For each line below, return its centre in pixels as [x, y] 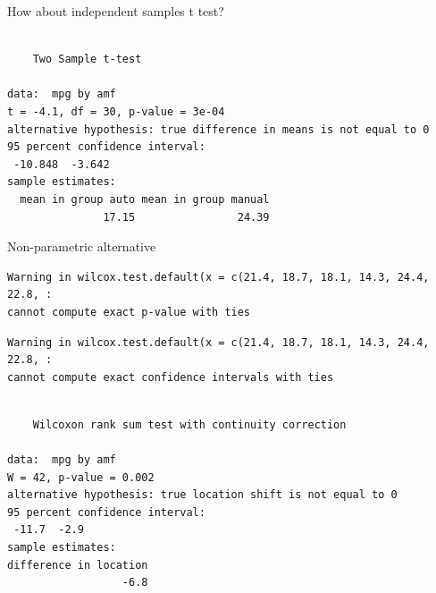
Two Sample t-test [87, 59]
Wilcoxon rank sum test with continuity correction [189, 424]
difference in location [78, 565]
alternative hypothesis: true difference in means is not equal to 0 [218, 129]
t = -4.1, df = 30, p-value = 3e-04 [116, 111]
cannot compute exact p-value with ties [129, 312]
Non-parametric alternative [82, 246]
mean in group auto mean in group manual [145, 199]
